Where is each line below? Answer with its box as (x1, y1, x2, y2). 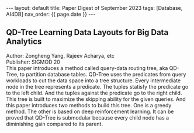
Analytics (6, 37, 42, 47)
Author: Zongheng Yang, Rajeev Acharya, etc (6, 52, 115, 59)
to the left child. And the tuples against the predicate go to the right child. (6, 89, 182, 96)
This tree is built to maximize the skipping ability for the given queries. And (6, 95, 186, 103)
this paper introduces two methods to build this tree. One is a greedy (6, 101, 172, 108)
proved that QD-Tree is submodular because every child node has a (6, 114, 169, 121)
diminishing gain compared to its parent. (6, 120, 103, 127)
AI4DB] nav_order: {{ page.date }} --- (6, 10, 96, 17)
